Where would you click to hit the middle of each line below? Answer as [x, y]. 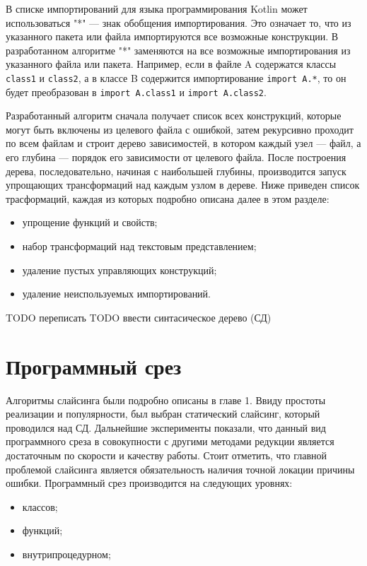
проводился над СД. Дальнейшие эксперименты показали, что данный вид [166, 427]
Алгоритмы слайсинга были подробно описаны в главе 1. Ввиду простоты [166, 400]
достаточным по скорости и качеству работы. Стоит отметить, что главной [167, 455]
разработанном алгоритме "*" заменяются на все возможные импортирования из [178, 50]
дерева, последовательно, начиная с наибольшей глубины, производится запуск [176, 171]
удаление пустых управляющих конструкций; [120, 270]
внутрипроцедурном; [66, 554]
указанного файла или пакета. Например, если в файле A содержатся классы [171, 64]
